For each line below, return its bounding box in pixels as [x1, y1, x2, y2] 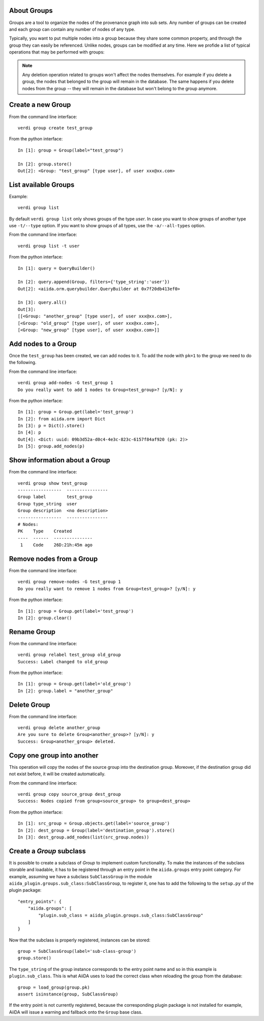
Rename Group [9, 628, 56, 636]
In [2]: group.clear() [18, 615, 72, 621]
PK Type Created [18, 528, 72, 534]
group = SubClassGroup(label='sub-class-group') [18, 948, 136, 954]
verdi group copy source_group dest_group [18, 791, 121, 797]
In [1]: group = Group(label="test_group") [18, 147, 124, 153]
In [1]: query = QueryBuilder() [18, 265, 95, 271]
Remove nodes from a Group [9, 554, 98, 563]
